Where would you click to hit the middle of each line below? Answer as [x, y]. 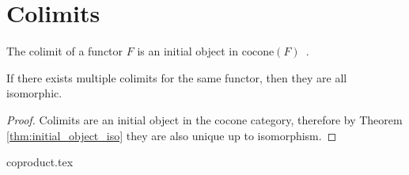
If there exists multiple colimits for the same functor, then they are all [177, 77]
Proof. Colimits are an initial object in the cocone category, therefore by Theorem [204, 119]
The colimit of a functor [65, 51]
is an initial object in [188, 51]
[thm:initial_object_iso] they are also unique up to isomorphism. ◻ [172, 135]
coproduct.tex [40, 162]
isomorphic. [34, 93]
